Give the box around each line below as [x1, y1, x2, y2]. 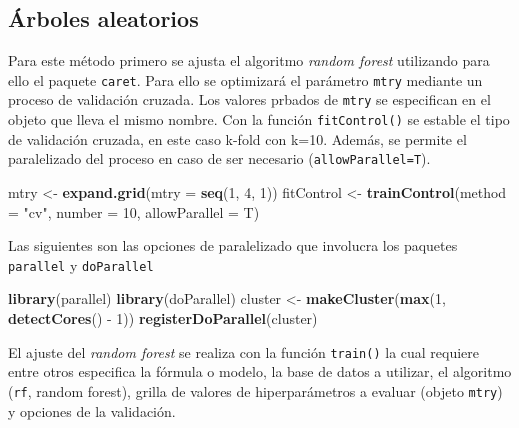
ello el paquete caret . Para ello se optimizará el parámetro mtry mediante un [8, 69, 483, 90]
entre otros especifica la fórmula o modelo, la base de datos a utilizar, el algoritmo [8, 361, 512, 382]
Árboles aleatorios [8, 3, 199, 34]
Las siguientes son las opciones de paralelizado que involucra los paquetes [8, 235, 458, 256]
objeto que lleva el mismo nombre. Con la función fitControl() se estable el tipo [8, 109, 510, 130]
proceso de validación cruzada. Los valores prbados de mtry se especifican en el [8, 89, 491, 110]
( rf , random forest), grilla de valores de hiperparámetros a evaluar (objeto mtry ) [8, 380, 503, 401]
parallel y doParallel [8, 254, 154, 275]
